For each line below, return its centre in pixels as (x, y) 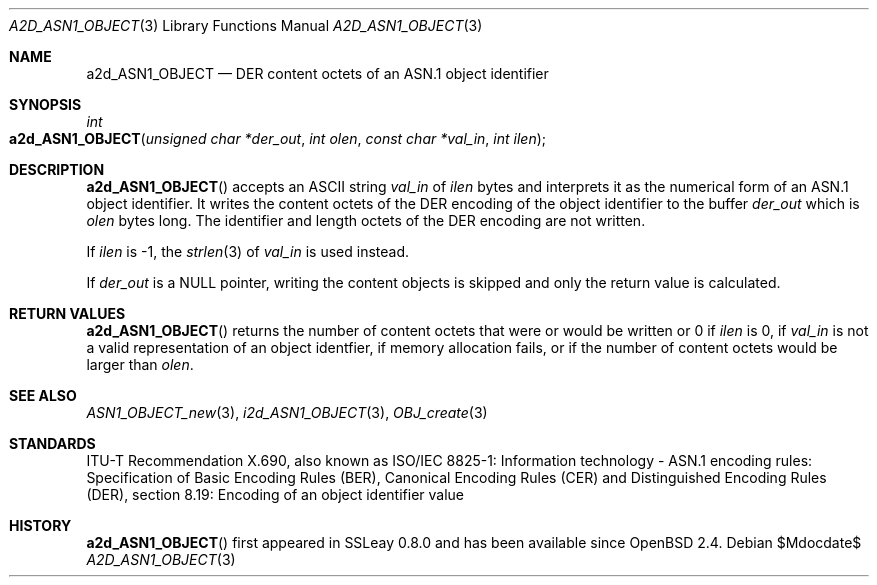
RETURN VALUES (67, 313)
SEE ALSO (43, 395)
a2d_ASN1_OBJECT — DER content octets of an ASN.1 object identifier (317, 73)
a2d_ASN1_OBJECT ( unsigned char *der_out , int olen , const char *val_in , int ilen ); (278, 138)
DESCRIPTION (57, 169)
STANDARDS (52, 443)
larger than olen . (140, 364)
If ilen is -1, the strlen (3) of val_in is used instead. (248, 251)
